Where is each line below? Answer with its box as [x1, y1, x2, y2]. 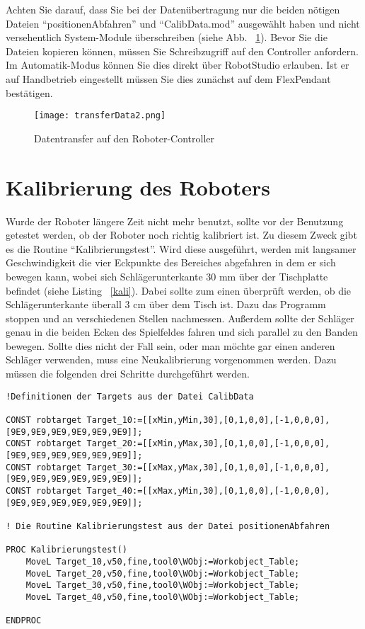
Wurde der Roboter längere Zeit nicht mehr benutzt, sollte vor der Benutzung [6, 213, 344, 228]
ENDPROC [6, 616, 42, 626]
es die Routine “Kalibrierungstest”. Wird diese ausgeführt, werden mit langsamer [6, 241, 357, 256]
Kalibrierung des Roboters [6, 172, 270, 201]
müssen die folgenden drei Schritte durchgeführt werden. [6, 366, 250, 381]
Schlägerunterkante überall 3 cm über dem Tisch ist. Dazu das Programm [6, 297, 326, 312]
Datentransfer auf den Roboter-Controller [34, 130, 215, 145]
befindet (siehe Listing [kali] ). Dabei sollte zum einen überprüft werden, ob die [6, 283, 352, 297]
